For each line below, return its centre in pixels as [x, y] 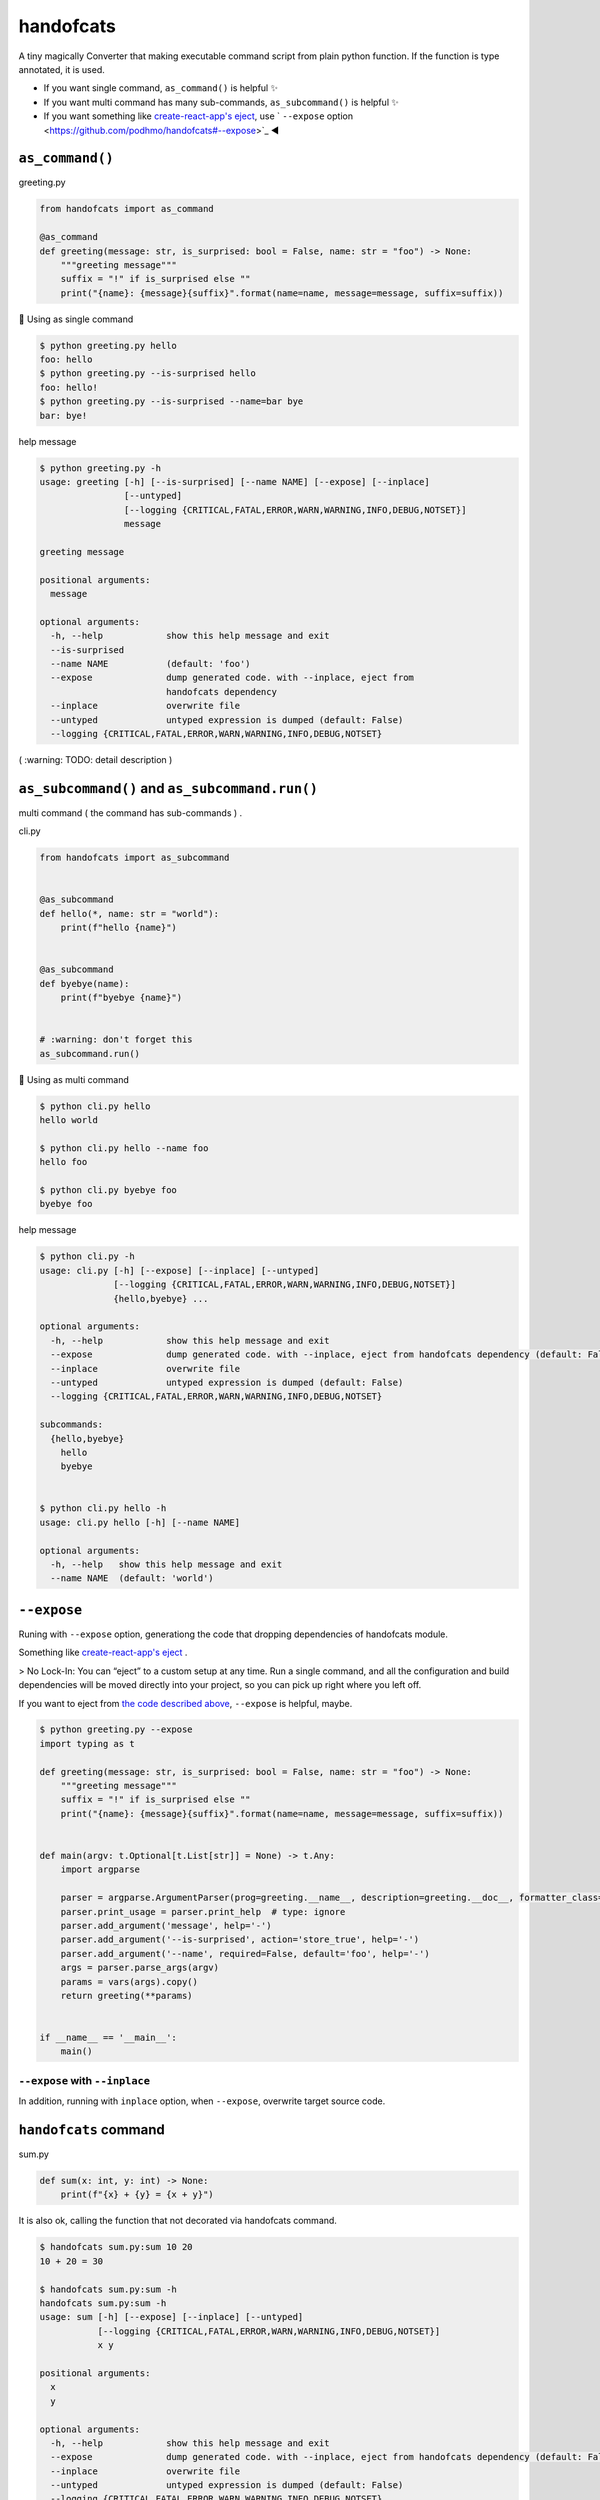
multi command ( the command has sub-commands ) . [130, 812]
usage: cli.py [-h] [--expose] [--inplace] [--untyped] [179, 1270]
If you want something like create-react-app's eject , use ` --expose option [198, 116]
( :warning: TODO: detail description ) [95, 760]
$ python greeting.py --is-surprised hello [148, 373]
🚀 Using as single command [76, 319]
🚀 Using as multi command [73, 1079]
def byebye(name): [84, 983]
